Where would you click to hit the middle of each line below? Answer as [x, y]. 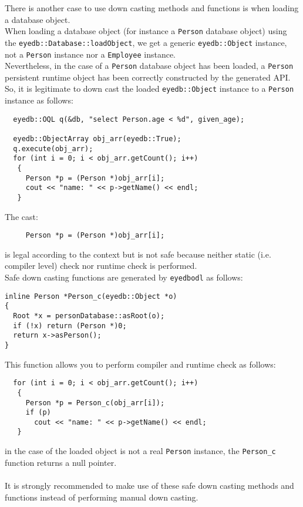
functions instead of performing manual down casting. [102, 497]
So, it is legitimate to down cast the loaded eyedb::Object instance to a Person [149, 89]
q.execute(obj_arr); [53, 149]
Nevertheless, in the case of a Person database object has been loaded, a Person [149, 66]
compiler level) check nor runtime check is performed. [101, 266]
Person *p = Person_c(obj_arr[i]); [95, 403]
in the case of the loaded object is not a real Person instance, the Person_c [140, 451]
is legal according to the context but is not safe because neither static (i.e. [138, 254]
